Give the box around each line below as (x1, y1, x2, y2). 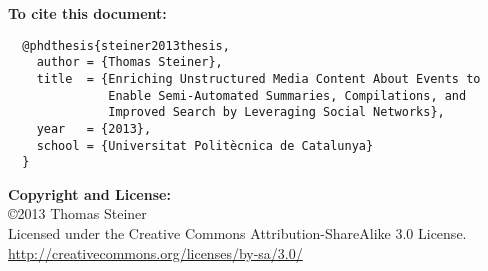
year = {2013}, (36, 121, 152, 136)
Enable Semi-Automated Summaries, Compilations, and (108, 88, 467, 103)
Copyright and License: (8, 183, 171, 204)
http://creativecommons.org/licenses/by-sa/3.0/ (8, 242, 303, 263)
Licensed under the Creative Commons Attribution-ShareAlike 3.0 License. (8, 223, 467, 244)
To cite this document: (8, 3, 167, 23)
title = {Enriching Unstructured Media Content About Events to (36, 71, 481, 86)
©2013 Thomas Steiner (8, 203, 147, 224)
